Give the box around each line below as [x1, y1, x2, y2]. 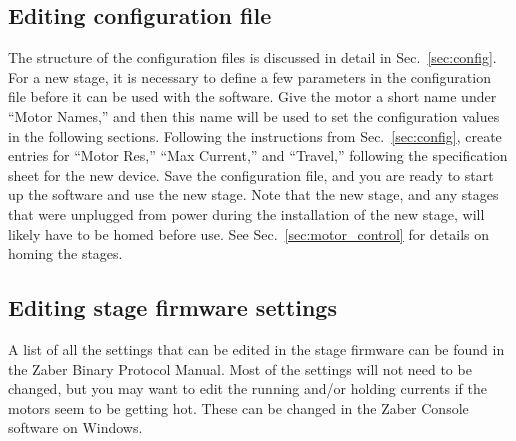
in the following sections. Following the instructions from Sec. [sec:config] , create [8, 125, 502, 146]
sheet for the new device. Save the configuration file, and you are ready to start [8, 164, 494, 185]
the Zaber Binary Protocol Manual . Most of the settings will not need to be [8, 358, 472, 379]
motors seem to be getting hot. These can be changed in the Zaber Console [8, 397, 469, 418]
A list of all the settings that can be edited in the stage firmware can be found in [8, 338, 505, 359]
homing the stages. [8, 243, 123, 264]
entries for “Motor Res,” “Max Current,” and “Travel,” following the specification [8, 145, 508, 166]
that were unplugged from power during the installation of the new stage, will [8, 203, 485, 224]
